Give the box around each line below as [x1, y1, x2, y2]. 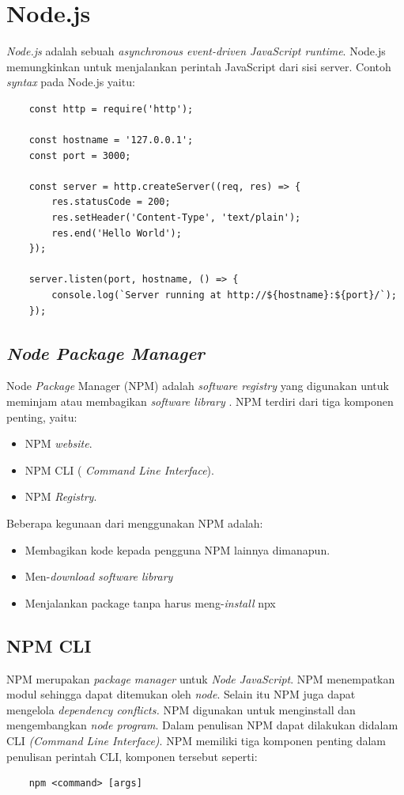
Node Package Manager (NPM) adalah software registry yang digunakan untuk [6, 377, 389, 394]
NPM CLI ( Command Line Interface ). [25, 461, 214, 478]
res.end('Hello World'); [51, 227, 182, 239]
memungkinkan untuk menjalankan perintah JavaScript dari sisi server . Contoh [6, 58, 391, 74]
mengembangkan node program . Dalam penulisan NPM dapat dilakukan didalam [6, 717, 398, 733]
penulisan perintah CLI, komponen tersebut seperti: [6, 748, 258, 764]
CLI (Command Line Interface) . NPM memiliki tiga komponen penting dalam [6, 732, 387, 748]
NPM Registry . [25, 488, 97, 505]
